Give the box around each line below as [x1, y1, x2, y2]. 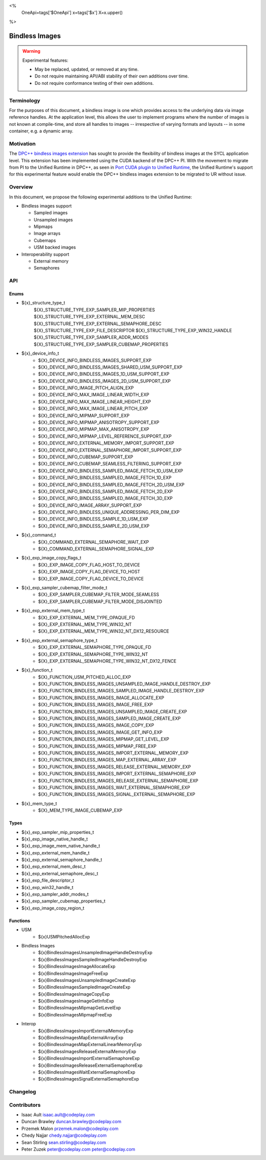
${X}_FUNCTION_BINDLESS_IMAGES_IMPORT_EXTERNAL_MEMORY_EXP [38, 750, 189, 756]
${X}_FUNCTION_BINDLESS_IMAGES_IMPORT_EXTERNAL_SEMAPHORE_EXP [38, 771, 197, 777]
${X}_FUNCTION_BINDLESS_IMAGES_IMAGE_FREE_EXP [38, 702, 153, 708]
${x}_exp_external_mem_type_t [21, 607, 85, 614]
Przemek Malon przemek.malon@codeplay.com [21, 1125, 119, 1131]
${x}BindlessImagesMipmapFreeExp [38, 1011, 112, 1017]
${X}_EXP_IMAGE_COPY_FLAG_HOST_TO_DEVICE [38, 561, 140, 567]
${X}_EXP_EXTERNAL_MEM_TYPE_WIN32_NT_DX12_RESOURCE [38, 628, 169, 634]
